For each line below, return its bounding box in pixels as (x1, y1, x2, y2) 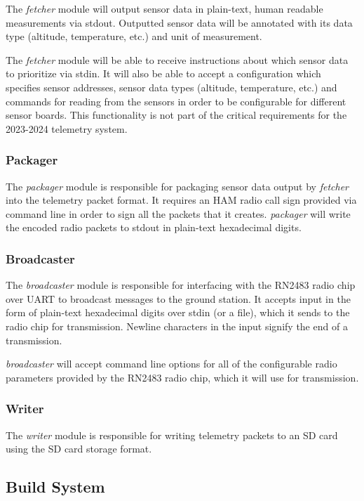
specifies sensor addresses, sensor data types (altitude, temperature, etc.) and (6, 79, 337, 94)
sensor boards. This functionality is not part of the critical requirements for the (6, 108, 347, 122)
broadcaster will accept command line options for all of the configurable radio (6, 356, 337, 371)
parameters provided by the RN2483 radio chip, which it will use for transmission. (6, 370, 359, 384)
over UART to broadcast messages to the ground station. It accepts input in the (6, 291, 351, 306)
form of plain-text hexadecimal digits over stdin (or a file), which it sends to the (6, 305, 350, 320)
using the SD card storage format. (6, 441, 152, 456)
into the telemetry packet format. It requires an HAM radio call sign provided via (6, 193, 357, 207)
